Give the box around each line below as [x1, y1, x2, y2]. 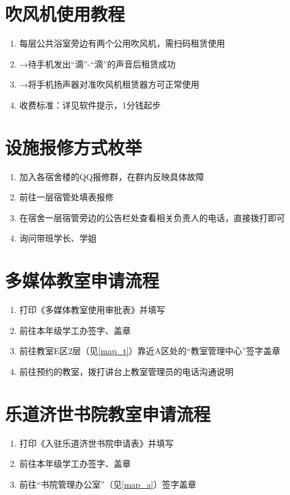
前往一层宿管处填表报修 [19, 191, 114, 203]
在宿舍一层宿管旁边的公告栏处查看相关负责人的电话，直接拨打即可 [19, 211, 285, 224]
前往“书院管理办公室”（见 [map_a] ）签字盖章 [19, 477, 196, 490]
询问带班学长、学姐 [19, 232, 97, 244]
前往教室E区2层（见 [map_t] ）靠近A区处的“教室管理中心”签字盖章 [19, 344, 281, 357]
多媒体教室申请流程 [5, 268, 160, 293]
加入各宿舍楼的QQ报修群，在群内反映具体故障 [19, 170, 204, 183]
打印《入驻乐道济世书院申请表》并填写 [19, 436, 174, 449]
